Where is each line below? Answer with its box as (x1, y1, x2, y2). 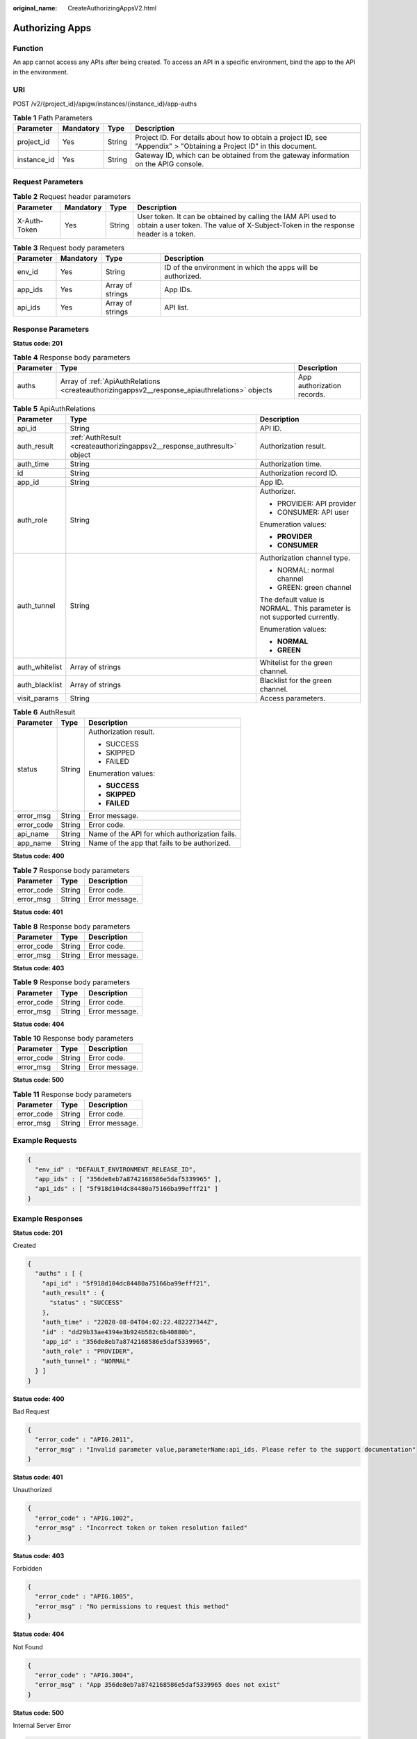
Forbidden (13, 1564, 43, 1572)
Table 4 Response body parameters (13, 353, 131, 362)
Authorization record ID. (259, 468, 338, 478)
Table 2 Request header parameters (13, 192, 131, 202)
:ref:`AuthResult (69, 432, 122, 442)
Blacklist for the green (259, 675, 332, 685)
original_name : (13, 4, 58, 12)
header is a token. (136, 229, 196, 239)
